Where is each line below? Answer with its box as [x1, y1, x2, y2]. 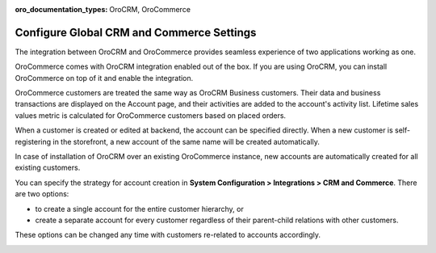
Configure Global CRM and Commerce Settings [15, 25, 257, 40]
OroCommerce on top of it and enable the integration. [15, 73, 194, 82]
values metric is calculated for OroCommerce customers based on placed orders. [15, 110, 287, 120]
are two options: [15, 189, 69, 199]
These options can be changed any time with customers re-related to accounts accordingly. [15, 230, 321, 240]
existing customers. [15, 162, 81, 173]
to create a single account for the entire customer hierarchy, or [35, 204, 244, 213]
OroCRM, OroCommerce [109, 5, 191, 14]
